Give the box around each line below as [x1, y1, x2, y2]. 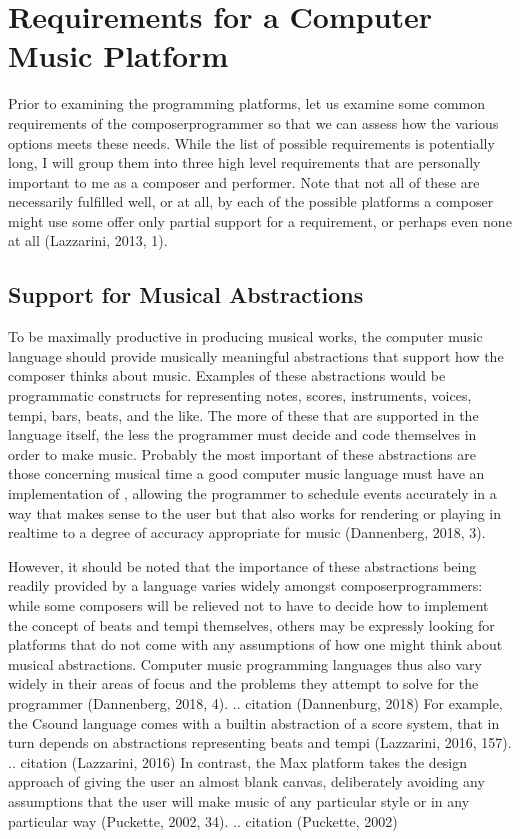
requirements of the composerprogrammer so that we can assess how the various [8, 112, 499, 133]
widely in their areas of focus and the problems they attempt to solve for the [8, 673, 479, 694]
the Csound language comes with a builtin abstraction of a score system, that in [8, 712, 500, 733]
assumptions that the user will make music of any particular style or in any [8, 790, 470, 811]
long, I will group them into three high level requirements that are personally [8, 152, 481, 173]
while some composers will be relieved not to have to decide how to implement [8, 594, 489, 615]
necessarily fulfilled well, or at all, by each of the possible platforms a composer [8, 191, 494, 212]
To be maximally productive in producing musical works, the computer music [8, 326, 483, 347]
